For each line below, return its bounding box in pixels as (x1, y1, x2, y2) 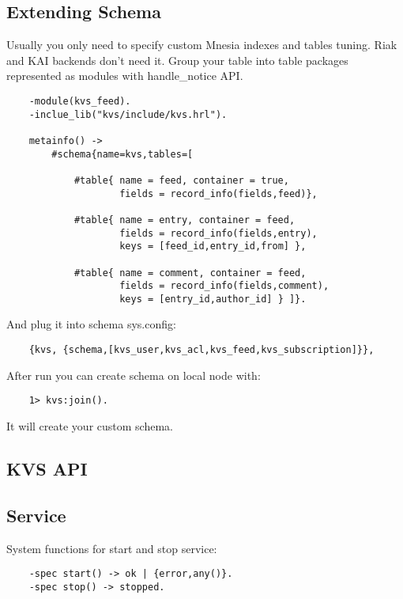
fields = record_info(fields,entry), (119, 227, 318, 239)
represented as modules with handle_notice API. (6, 67, 243, 84)
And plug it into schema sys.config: (6, 316, 176, 332)
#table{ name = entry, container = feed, (73, 214, 296, 226)
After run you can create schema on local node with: (6, 366, 261, 383)
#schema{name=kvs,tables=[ (51, 148, 194, 160)
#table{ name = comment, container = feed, (73, 267, 307, 279)
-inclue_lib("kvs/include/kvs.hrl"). (28, 108, 228, 120)
